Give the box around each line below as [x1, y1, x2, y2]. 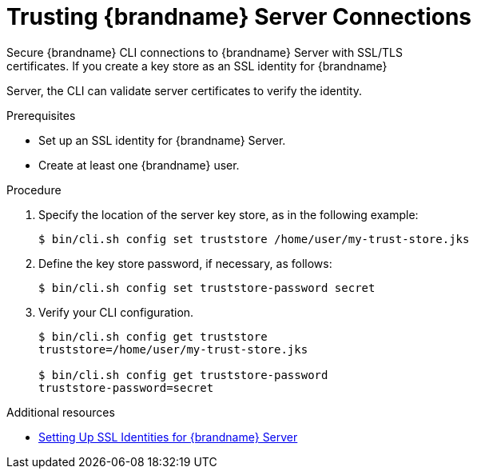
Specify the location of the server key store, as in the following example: [38, 207, 419, 222]
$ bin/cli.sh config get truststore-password [38, 368, 328, 381]
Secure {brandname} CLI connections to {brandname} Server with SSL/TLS [6, 45, 403, 59]
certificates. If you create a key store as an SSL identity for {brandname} [6, 58, 388, 73]
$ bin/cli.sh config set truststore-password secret [38, 281, 376, 294]
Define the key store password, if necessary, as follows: [38, 256, 332, 270]
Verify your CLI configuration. [38, 305, 194, 319]
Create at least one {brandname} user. [38, 158, 240, 172]
